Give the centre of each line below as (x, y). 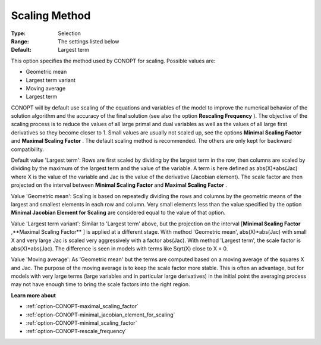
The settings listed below (89, 41)
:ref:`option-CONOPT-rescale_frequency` (76, 331)
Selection (70, 33)
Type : (18, 33)
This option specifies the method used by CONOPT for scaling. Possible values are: (113, 61)
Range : (20, 41)
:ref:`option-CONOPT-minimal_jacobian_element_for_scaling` (100, 315)
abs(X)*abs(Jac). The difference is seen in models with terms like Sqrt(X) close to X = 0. (119, 248)
